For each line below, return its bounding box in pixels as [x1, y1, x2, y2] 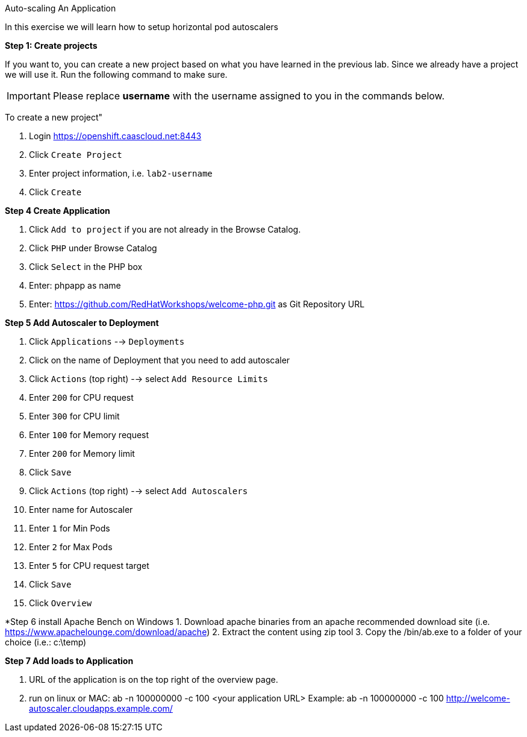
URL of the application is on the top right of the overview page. [29, 674, 278, 685]
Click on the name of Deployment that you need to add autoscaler [29, 355, 290, 365]
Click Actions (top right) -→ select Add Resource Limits [29, 374, 268, 384]
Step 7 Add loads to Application [5, 656, 134, 666]
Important [7, 90, 51, 102]
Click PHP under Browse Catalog [29, 243, 157, 253]
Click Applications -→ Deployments [29, 336, 185, 347]
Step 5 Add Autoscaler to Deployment [5, 318, 159, 328]
